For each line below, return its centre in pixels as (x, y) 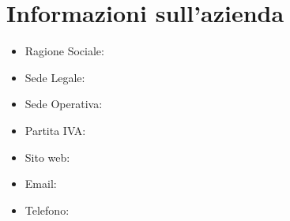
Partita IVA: (55, 130)
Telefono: (47, 210)
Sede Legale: (55, 77)
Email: (41, 184)
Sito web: (47, 157)
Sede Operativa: (64, 104)
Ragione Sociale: (64, 51)
